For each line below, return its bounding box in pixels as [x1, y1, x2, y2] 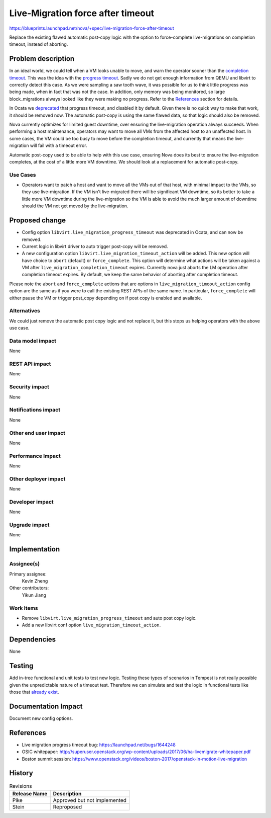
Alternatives [9, 307, 40, 314]
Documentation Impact [9, 702, 83, 710]
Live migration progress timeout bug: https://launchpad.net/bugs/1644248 [22, 742, 176, 748]
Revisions [9, 782, 32, 789]
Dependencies [9, 635, 56, 644]
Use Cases [9, 171, 36, 178]
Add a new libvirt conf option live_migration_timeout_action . [22, 622, 161, 628]
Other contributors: [9, 585, 49, 591]
